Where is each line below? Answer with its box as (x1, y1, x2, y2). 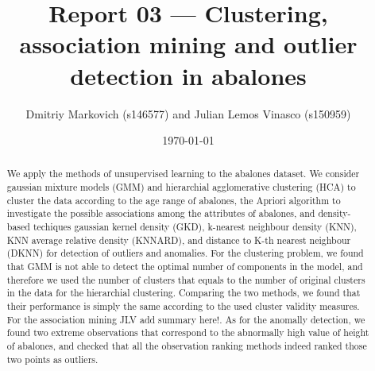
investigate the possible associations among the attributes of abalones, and (6, 207, 315, 220)
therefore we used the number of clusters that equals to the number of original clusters (6, 272, 365, 286)
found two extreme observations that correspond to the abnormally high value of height (6, 326, 369, 339)
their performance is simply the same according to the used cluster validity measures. (6, 300, 360, 313)
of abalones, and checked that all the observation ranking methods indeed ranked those (6, 339, 367, 353)
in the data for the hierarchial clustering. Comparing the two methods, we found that (6, 286, 361, 300)
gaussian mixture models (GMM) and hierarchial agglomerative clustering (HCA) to (6, 180, 356, 194)
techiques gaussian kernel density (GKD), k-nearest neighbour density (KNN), (33, 220, 357, 234)
